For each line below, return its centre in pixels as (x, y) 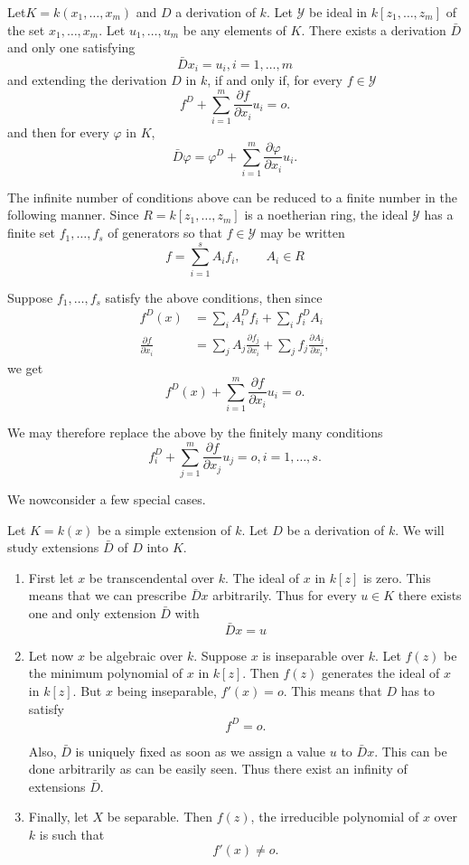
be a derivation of (336, 529)
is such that (72, 834)
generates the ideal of (380, 673)
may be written (303, 233)
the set (26, 29)
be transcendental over (152, 577)
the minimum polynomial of (106, 673)
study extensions (53, 547)
